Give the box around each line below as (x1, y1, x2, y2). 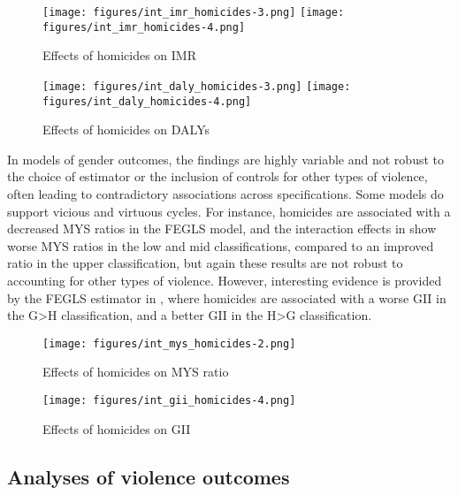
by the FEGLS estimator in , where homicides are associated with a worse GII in (7, 288, 447, 307)
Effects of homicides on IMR (42, 46, 196, 65)
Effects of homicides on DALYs (42, 120, 210, 139)
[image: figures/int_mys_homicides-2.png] (42, 337, 296, 350)
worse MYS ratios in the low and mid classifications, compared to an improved (7, 236, 434, 255)
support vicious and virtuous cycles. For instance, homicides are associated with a (7, 202, 451, 220)
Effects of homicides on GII (42, 419, 191, 438)
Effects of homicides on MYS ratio (42, 362, 229, 381)
